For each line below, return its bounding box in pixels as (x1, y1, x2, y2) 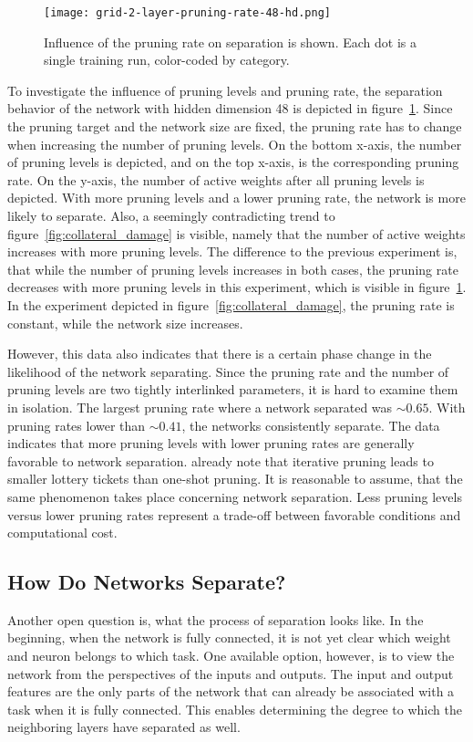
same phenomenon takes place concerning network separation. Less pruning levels (7, 486, 462, 506)
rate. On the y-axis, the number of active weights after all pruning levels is (7, 170, 425, 189)
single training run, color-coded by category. (44, 50, 290, 69)
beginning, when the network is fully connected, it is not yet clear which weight (7, 628, 451, 647)
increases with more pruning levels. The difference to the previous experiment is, (7, 242, 458, 261)
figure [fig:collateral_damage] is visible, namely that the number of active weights (7, 224, 466, 243)
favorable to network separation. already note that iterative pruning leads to (7, 451, 434, 470)
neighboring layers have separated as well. (7, 717, 241, 737)
